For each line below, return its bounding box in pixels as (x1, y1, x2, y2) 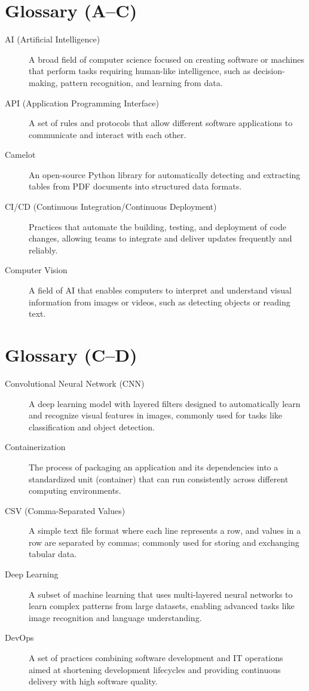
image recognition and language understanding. (29, 611, 202, 623)
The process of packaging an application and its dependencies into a (29, 460, 279, 473)
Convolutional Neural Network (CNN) (5, 377, 145, 389)
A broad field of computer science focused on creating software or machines (29, 53, 304, 65)
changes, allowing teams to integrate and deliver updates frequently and (29, 232, 292, 244)
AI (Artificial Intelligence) (5, 33, 100, 45)
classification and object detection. (29, 420, 155, 433)
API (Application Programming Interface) (5, 96, 159, 109)
